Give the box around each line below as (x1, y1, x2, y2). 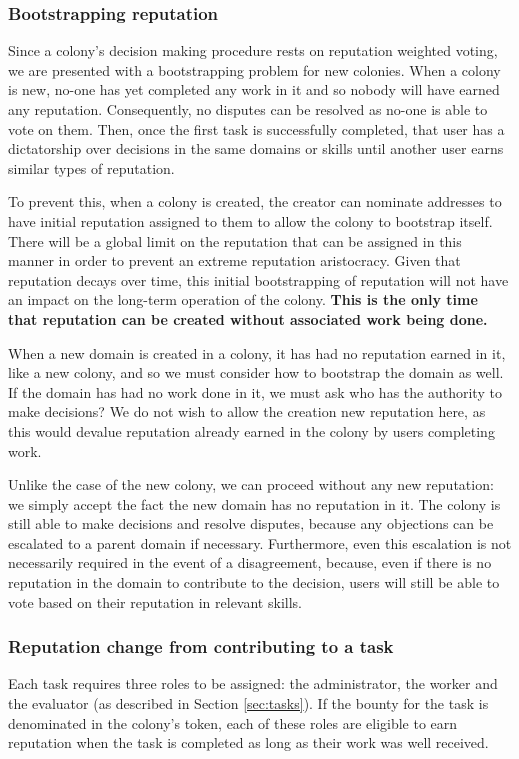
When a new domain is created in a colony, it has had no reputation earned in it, (8, 342, 506, 363)
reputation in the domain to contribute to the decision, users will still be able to (8, 572, 500, 593)
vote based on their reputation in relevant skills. (8, 591, 302, 612)
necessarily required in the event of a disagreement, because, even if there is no (8, 552, 492, 573)
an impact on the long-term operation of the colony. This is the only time (8, 289, 478, 310)
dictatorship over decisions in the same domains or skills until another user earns (8, 138, 504, 159)
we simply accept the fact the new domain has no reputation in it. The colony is (8, 493, 501, 514)
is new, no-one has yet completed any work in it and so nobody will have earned (8, 79, 500, 100)
